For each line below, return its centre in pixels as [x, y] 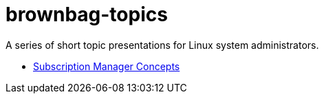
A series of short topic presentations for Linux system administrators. [162, 45]
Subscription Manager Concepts [107, 66]
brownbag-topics [87, 14]
